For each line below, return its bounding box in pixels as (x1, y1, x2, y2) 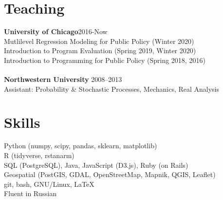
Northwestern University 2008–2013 (4, 74, 122, 84)
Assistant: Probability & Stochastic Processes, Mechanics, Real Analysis (4, 83, 220, 94)
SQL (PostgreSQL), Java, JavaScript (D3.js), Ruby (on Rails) (4, 160, 188, 170)
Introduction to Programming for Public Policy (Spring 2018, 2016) (4, 55, 205, 65)
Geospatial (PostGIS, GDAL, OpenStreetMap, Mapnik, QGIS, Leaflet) (4, 169, 216, 180)
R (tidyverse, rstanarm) (4, 150, 74, 160)
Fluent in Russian (4, 188, 57, 199)
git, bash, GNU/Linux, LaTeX (4, 179, 94, 189)
